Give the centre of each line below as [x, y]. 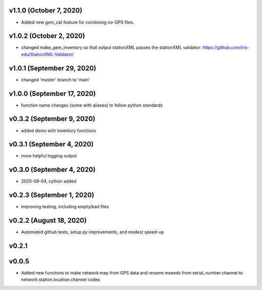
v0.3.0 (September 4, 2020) [52, 170]
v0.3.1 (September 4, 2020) [51, 145]
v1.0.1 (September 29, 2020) [53, 68]
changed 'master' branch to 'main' [56, 79]
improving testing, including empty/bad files [65, 207]
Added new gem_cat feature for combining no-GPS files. [78, 22]
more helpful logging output [49, 156]
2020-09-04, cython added [49, 181]
